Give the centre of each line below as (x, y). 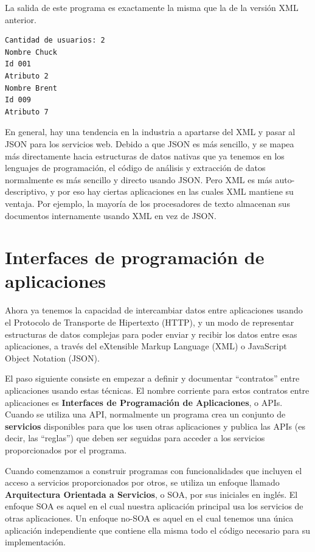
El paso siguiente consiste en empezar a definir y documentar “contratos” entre (152, 378)
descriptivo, (26, 191)
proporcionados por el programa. (66, 449)
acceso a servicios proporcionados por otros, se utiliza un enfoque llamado (142, 482)
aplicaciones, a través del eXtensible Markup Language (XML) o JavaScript (146, 346)
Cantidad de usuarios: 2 (55, 40)
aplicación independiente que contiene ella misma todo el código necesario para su (157, 530)
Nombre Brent (31, 88)
